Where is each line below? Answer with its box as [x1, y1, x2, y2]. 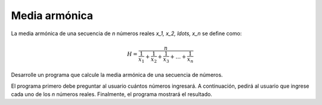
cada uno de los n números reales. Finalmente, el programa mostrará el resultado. [11, 91, 213, 98]
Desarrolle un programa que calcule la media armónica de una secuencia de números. [11, 72, 223, 79]
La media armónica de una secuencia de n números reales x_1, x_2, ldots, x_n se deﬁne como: [11, 30, 242, 37]
